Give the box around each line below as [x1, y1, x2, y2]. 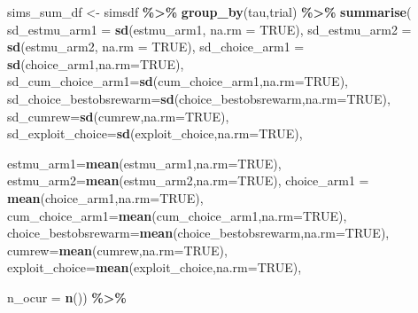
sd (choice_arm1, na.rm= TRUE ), [7, 54, 184, 73]
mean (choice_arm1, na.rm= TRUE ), [7, 188, 204, 207]
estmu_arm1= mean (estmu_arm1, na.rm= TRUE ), [7, 153, 282, 172]
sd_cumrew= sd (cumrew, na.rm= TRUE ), [7, 106, 229, 125]
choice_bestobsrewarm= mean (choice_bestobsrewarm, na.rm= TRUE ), [7, 223, 390, 242]
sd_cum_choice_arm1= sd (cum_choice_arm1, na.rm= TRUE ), [7, 72, 348, 90]
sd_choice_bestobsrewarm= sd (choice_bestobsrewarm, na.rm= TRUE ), [7, 89, 391, 107]
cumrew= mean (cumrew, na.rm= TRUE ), [7, 240, 228, 259]
